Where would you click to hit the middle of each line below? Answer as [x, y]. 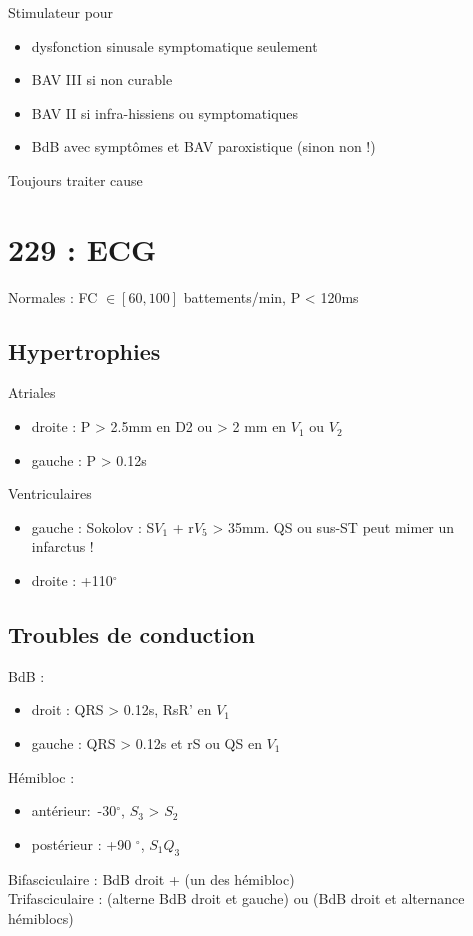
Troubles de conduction [131, 634]
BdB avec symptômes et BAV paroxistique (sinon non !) [203, 146]
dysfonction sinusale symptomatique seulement [174, 45]
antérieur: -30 [74, 810]
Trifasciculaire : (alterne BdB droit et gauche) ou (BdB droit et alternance [236, 898]
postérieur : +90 [81, 843]
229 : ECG [82, 248]
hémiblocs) [41, 917]
